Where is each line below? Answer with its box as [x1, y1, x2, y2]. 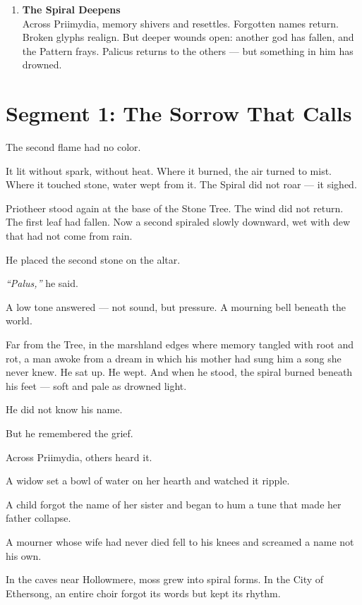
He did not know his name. [6, 402, 123, 417]
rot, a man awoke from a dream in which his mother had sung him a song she [6, 350, 342, 365]
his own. [6, 548, 42, 563]
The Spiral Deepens [22, 2, 121, 16]
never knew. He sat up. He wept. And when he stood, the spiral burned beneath [6, 365, 353, 379]
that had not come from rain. [6, 228, 133, 243]
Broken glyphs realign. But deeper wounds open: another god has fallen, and [22, 30, 354, 44]
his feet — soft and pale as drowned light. [6, 378, 187, 393]
